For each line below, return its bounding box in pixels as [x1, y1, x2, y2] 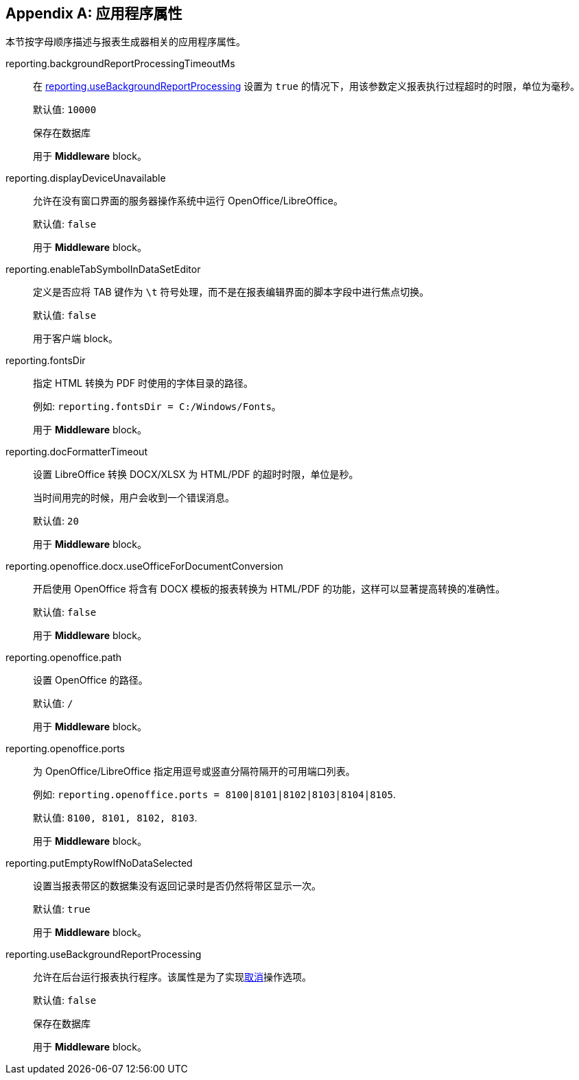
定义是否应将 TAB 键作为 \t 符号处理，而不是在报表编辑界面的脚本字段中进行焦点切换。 [33, 286, 429, 298]
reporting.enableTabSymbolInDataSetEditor [5, 263, 201, 276]
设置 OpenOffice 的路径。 [33, 674, 148, 686]
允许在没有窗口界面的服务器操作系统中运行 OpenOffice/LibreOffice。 [33, 195, 343, 207]
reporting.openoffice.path [5, 651, 122, 664]
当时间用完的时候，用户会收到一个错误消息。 [33, 492, 235, 504]
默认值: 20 [33, 515, 79, 527]
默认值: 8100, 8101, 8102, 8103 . [33, 812, 198, 824]
